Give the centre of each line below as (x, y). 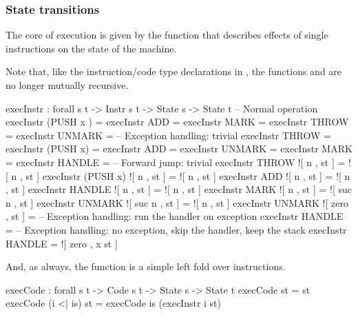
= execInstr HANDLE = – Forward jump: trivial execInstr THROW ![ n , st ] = (176, 162)
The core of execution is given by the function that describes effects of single (167, 35)
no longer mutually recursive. (67, 85)
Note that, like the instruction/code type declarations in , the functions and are (174, 71)
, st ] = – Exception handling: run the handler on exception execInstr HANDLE (175, 216)
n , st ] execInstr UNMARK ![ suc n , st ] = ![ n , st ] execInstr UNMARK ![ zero (177, 202)
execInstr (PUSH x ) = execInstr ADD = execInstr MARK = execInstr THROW (177, 122)
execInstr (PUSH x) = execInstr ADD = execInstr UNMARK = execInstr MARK (179, 149)
